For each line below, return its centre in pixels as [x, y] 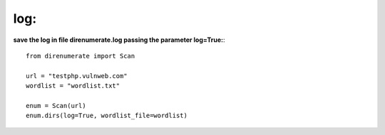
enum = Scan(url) [56, 106]
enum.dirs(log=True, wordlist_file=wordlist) [107, 116]
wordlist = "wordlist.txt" [73, 86]
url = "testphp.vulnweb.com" [77, 76]
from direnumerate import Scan [81, 56]
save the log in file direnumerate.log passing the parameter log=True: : [119, 40]
